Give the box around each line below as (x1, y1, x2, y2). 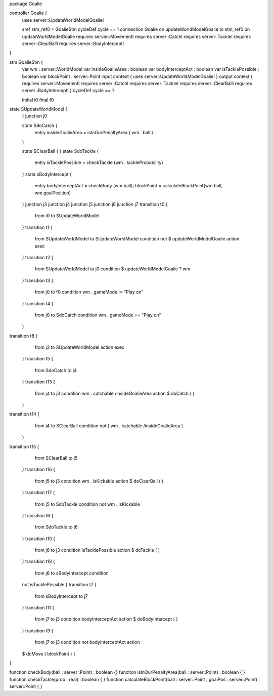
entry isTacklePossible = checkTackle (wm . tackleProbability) (34, 159, 164, 166)
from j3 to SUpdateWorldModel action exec (34, 344, 125, 350)
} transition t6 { (22, 512, 54, 518)
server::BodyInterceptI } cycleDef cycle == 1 (22, 88, 114, 94)
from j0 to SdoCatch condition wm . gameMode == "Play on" (34, 312, 161, 318)
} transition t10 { (22, 536, 56, 542)
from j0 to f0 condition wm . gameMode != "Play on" (34, 289, 144, 295)
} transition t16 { (22, 466, 56, 473)
